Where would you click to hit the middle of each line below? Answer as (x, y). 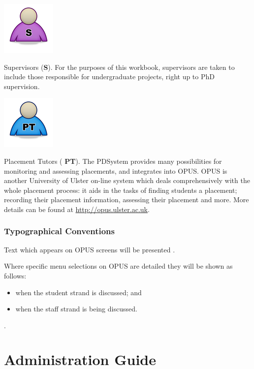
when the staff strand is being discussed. (76, 309)
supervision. (22, 86)
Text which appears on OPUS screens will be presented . (90, 249)
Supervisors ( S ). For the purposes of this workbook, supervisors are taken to (119, 67)
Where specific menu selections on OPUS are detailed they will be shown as (118, 266)
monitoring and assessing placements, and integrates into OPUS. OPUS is (116, 170)
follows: (15, 275)
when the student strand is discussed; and (79, 292)
